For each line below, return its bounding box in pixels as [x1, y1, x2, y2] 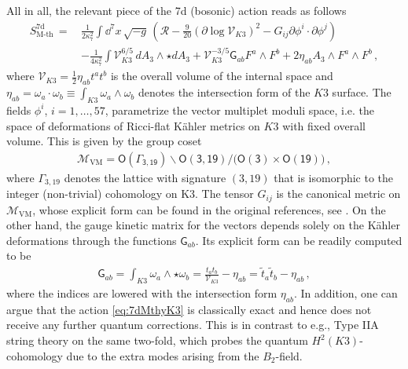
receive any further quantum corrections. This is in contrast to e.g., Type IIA [6, 316, 379, 333]
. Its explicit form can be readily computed [195, 232, 402, 248]
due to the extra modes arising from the [66, 347, 259, 364]
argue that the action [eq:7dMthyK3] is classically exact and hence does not [6, 301, 372, 317]
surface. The [332, 84, 391, 100]
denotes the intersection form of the [138, 84, 311, 100]
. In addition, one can [293, 285, 398, 301]
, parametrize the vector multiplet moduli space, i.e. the [105, 101, 375, 118]
